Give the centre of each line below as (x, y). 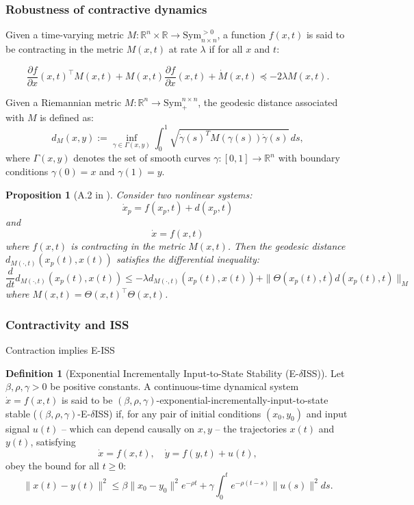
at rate (183, 49)
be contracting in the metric (64, 49)
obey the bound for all (52, 465)
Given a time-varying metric (65, 35)
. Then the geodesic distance (286, 245)
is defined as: (67, 117)
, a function (241, 35)
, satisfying (53, 442)
